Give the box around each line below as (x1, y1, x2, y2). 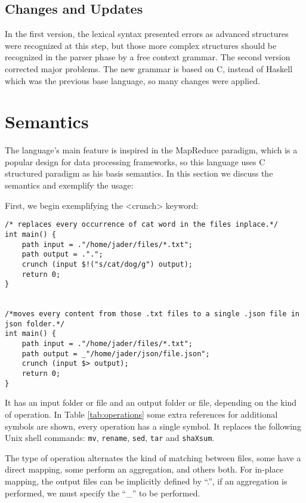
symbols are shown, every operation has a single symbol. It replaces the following (5, 419, 301, 432)
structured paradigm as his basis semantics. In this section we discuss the (5, 167, 273, 180)
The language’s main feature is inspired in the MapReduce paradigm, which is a (5, 144, 298, 156)
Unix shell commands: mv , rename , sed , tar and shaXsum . (5, 431, 215, 444)
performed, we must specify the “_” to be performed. (5, 486, 200, 499)
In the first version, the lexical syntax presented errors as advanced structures (5, 27, 289, 40)
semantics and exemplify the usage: (5, 179, 134, 192)
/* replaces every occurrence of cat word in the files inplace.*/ (5, 220, 279, 229)
